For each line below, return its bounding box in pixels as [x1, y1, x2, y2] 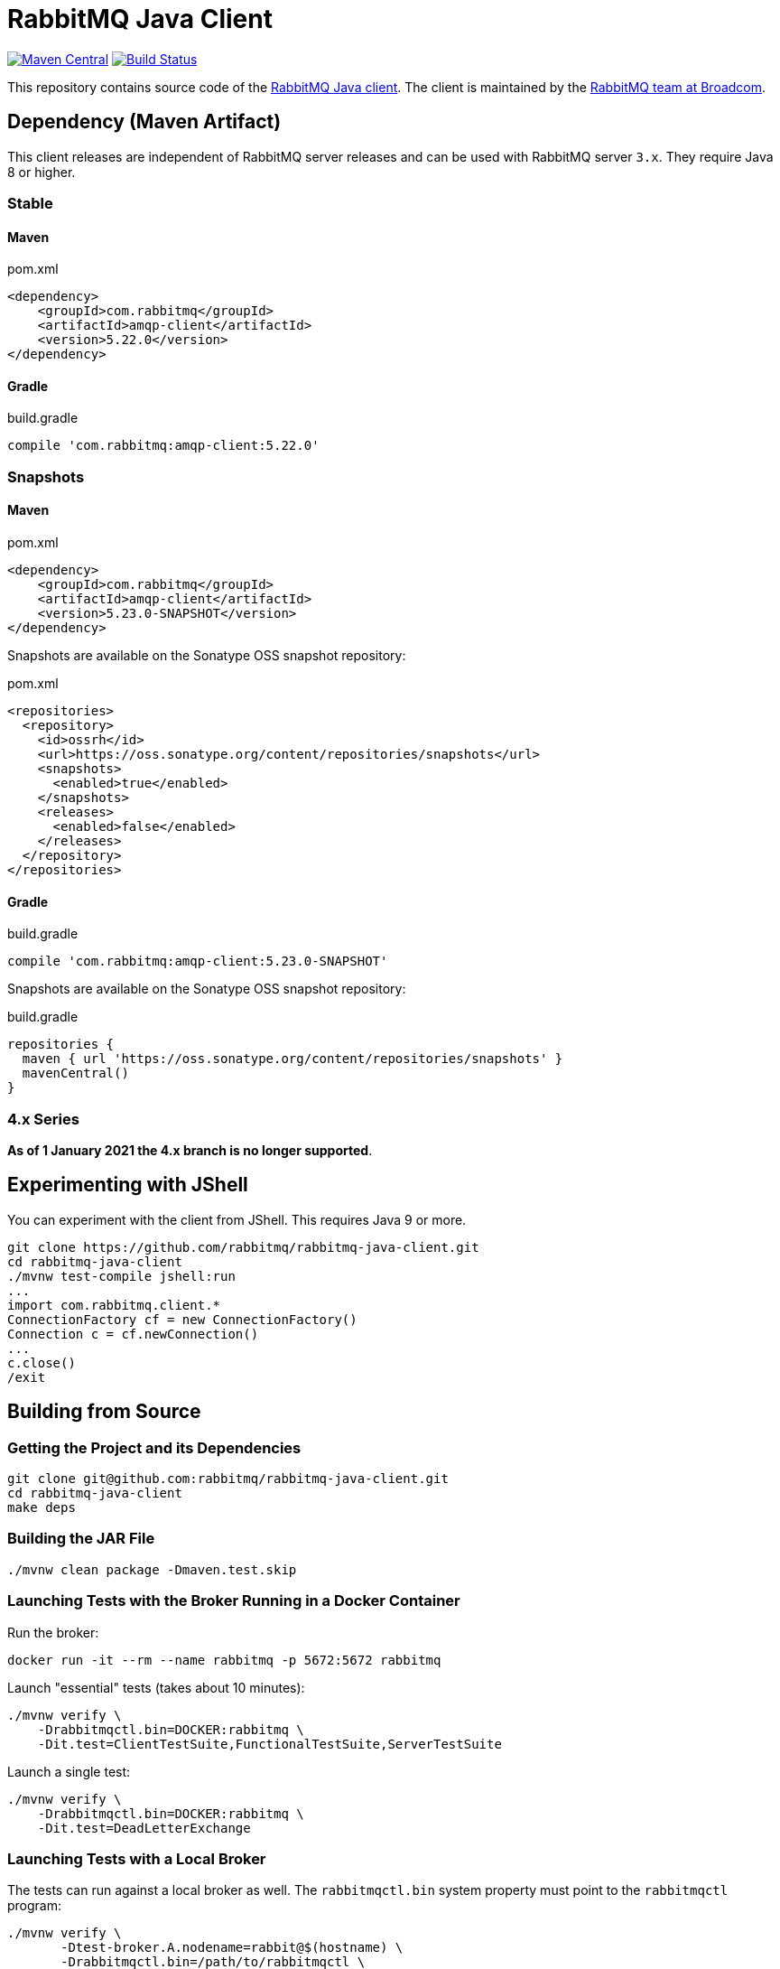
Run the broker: [7, 1624, 99, 1640]
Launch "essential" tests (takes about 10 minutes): [7, 1679, 305, 1695]
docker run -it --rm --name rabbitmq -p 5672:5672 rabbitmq [7, 1652, 441, 1667]
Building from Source [7, 1400, 201, 1423]
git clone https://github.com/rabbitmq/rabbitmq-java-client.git [7, 1239, 479, 1255]
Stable [7, 193, 53, 212]
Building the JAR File [7, 1529, 155, 1548]
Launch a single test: [7, 1763, 131, 1779]
